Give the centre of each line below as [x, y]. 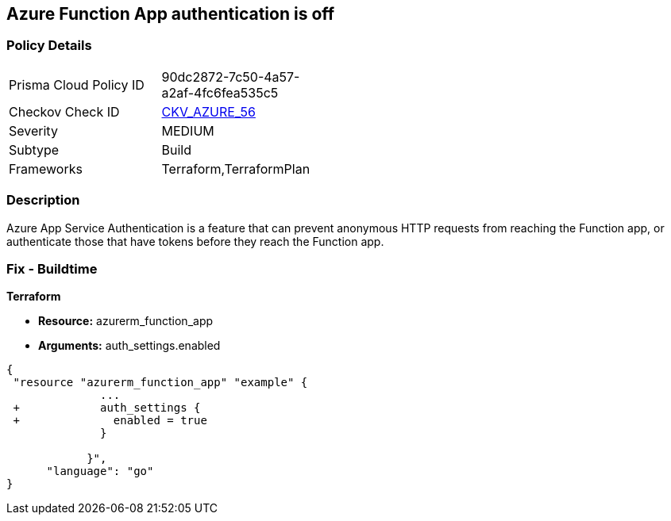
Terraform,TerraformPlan [236, 169]
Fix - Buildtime [52, 268]
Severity [33, 130]
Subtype [34, 149]
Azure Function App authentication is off [171, 14]
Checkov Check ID [64, 111]
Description [43, 200]
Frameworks [46, 169]
